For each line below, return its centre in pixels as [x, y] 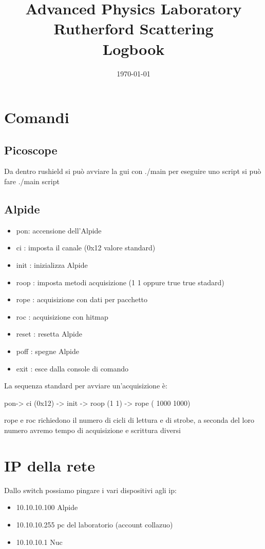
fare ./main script [32, 181]
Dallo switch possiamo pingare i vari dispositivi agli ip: [90, 490]
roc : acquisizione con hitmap [62, 316]
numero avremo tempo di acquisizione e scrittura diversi [92, 430]
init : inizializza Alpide [52, 265]
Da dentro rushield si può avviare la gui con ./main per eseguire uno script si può [133, 171]
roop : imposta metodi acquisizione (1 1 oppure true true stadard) [120, 282]
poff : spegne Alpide [48, 351]
